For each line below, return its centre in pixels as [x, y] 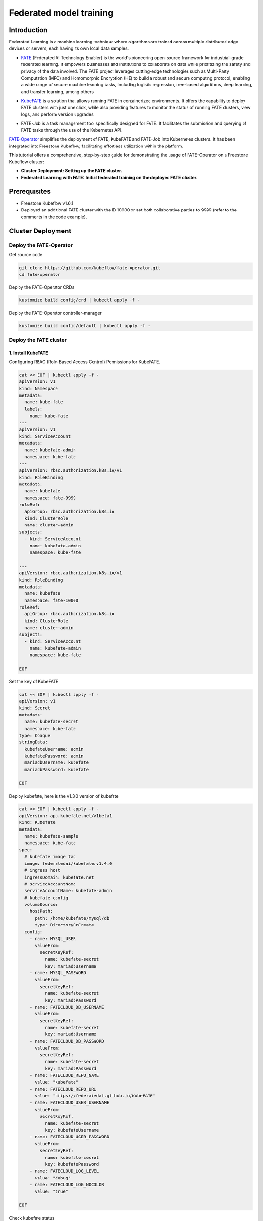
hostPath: [41, 911]
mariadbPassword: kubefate [57, 769]
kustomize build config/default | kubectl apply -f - [85, 326]
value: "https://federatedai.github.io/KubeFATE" [95, 1096]
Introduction [28, 30]
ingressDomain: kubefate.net [59, 877]
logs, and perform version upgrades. [58, 114]
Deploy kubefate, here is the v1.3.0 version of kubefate [64, 796]
